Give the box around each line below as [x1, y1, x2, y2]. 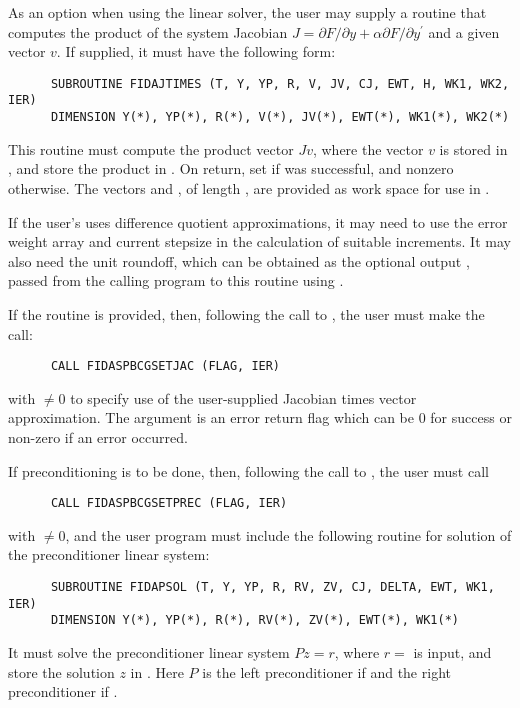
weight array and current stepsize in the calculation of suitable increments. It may [8, 231, 511, 252]
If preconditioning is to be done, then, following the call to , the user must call [8, 460, 489, 481]
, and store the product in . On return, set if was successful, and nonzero [8, 158, 454, 179]
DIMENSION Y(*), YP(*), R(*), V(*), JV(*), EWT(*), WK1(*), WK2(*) [50, 110, 510, 125]
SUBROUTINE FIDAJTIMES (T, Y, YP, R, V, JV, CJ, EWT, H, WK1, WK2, [50, 76, 510, 91]
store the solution [8, 661, 115, 682]
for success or [430, 407, 512, 428]
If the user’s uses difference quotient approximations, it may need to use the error [8, 211, 508, 232]
